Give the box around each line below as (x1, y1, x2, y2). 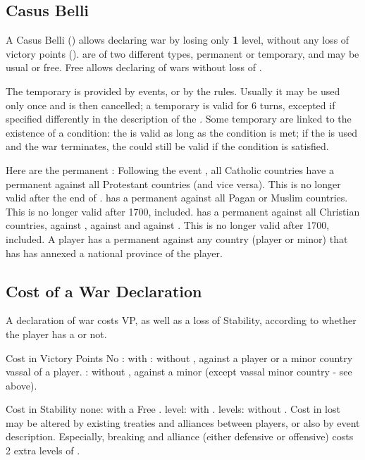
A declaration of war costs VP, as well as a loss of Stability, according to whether (6, 313, 357, 328)
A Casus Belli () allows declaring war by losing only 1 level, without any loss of (6, 32, 349, 47)
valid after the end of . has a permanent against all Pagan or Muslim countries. (6, 190, 348, 205)
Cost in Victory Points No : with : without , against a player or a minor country (6, 350, 353, 365)
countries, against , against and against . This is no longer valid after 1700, (6, 218, 330, 232)
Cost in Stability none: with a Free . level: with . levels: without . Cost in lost (6, 402, 340, 416)
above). (6, 378, 37, 392)
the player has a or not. (6, 326, 107, 341)
